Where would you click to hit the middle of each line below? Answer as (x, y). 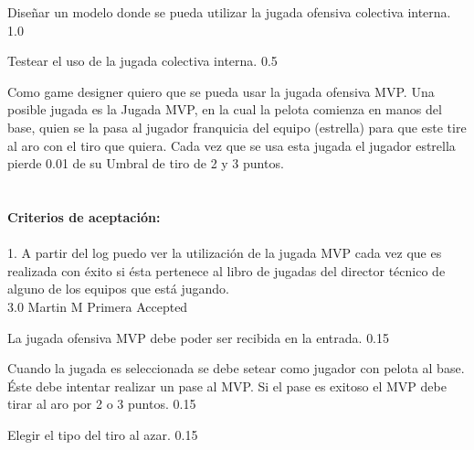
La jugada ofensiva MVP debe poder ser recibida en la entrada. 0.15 (199, 337)
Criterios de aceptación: (84, 216)
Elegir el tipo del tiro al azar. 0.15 (103, 434)
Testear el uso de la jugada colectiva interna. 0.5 (142, 61)
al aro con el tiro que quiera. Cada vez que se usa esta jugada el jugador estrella (232, 145)
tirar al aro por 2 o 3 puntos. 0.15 (102, 404)
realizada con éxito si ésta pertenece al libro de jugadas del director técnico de (226, 270)
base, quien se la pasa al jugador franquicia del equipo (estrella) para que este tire (237, 127)
